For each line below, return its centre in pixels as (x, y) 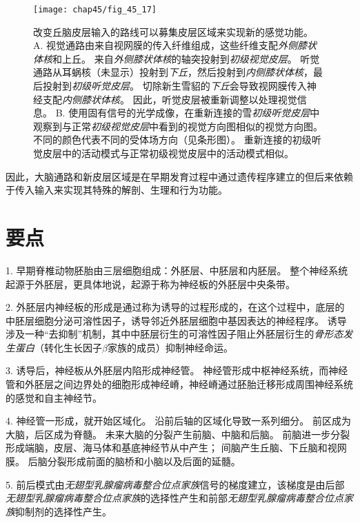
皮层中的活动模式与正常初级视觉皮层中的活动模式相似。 (168, 153)
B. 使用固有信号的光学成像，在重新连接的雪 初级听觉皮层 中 (188, 113)
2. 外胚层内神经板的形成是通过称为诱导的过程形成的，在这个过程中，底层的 (175, 307)
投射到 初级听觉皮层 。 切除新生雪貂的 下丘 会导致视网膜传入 (174, 86)
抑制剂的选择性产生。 (63, 511)
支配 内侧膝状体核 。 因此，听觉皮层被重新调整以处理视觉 (170, 99)
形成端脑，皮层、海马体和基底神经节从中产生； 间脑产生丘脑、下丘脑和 (167, 448)
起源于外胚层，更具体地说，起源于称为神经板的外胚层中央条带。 (150, 284)
